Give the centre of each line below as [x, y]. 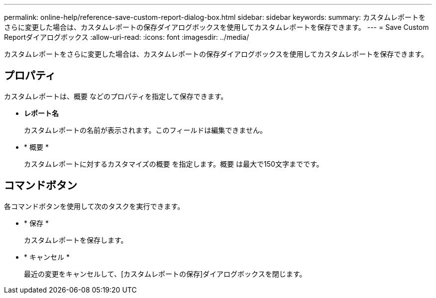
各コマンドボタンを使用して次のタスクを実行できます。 [94, 206]
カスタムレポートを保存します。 [76, 240]
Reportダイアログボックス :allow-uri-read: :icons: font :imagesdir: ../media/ [127, 37]
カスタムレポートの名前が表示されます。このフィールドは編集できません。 [145, 130]
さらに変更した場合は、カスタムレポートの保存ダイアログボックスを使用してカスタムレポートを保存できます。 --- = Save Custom [217, 27]
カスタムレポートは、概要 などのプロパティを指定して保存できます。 [116, 96]
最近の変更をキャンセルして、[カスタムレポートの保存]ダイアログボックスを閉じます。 [165, 274]
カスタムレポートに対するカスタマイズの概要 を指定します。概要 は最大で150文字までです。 [174, 164]
